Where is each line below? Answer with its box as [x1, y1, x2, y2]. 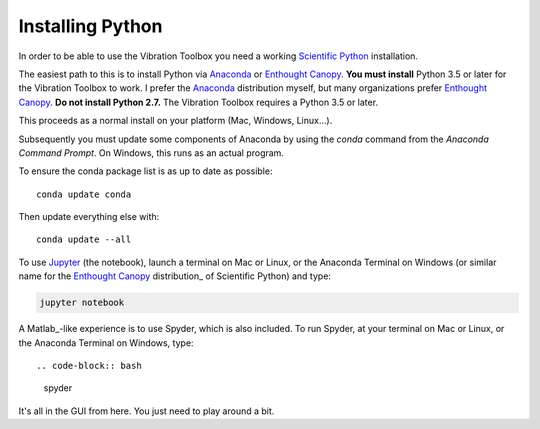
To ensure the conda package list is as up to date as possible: [18, 165, 273, 177]
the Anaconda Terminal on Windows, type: [18, 336, 194, 349]
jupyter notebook [39, 297, 125, 309]
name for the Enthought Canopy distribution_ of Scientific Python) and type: [18, 270, 332, 282]
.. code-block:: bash [36, 360, 142, 371]
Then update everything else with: [18, 211, 160, 223]
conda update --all [36, 234, 132, 245]
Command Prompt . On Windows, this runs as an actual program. [18, 146, 285, 159]
